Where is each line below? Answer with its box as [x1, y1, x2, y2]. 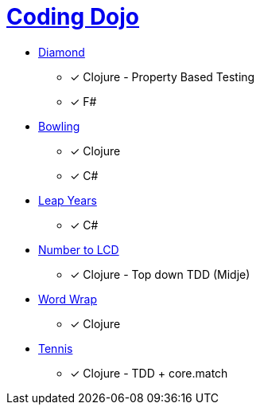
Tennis [38, 341, 73, 355]
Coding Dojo [6, 3, 140, 30]
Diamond [38, 45, 85, 59]
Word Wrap [38, 292, 98, 306]
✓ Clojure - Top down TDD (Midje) [70, 267, 250, 281]
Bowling [38, 119, 80, 133]
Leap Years [38, 193, 97, 207]
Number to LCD [38, 242, 119, 256]
